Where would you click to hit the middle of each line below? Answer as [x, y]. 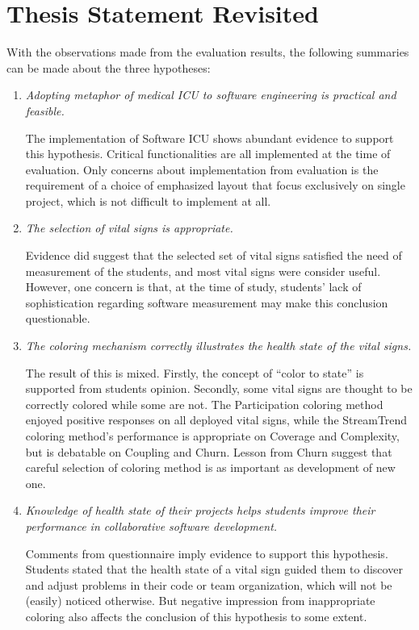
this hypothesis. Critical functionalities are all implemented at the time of [208, 154]
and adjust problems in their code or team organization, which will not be [209, 584]
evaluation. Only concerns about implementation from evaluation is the [202, 169]
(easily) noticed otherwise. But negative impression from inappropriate [200, 601]
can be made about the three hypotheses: [109, 67]
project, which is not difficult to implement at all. [148, 200]
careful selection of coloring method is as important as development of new [210, 467]
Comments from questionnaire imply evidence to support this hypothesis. [207, 553]
